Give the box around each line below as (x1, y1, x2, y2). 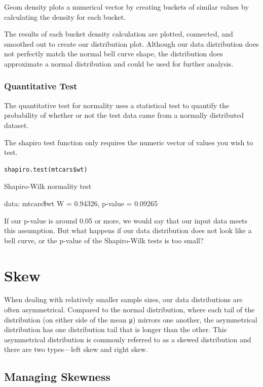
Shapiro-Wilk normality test (4, 181, 92, 191)
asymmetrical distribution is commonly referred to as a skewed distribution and (4, 334, 251, 344)
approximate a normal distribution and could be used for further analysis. (4, 58, 234, 69)
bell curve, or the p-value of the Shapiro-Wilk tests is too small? (4, 235, 204, 245)
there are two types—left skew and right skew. (4, 344, 148, 354)
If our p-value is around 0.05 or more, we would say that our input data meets (4, 215, 247, 225)
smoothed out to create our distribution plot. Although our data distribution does (4, 38, 259, 49)
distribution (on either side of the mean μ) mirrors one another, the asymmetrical (4, 314, 257, 325)
